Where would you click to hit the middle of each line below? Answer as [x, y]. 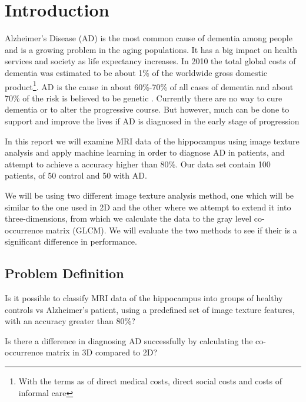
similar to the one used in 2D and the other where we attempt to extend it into [148, 207]
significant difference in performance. [71, 241]
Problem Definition [64, 273]
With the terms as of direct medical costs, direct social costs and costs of [150, 381]
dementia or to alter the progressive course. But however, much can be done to [147, 109]
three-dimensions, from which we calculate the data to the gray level [128, 218]
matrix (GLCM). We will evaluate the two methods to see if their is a [171, 230]
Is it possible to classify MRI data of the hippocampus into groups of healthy [144, 298]
